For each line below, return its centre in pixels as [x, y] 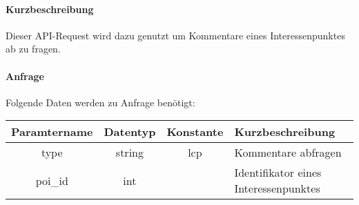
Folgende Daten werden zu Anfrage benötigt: [100, 102]
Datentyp [130, 132]
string [129, 153]
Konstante [195, 132]
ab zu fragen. [33, 49]
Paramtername [52, 132]
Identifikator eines [278, 173]
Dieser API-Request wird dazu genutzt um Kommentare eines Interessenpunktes [175, 35]
